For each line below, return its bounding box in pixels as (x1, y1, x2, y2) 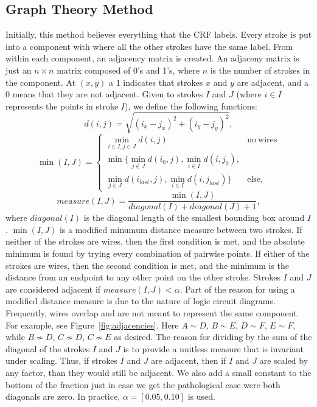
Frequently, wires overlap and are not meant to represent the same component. (5, 306, 299, 319)
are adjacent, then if (151, 354, 226, 367)
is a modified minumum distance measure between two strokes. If (59, 223, 302, 235)
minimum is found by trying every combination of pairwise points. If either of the (5, 246, 310, 259)
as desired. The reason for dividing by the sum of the (114, 330, 312, 343)
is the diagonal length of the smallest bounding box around (83, 211, 305, 224)
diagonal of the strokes (5, 342, 90, 355)
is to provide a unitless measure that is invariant (123, 342, 304, 355)
